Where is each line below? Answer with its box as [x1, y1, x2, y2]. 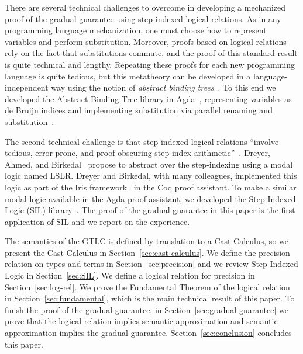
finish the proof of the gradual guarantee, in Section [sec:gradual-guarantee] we [5, 303, 288, 315]
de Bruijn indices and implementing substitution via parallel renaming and [5, 104, 273, 116]
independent [5, 81, 49, 93]
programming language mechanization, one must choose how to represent [5, 24, 267, 36]
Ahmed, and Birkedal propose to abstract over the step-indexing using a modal [5, 158, 293, 170]
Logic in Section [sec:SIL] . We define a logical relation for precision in [5, 269, 255, 282]
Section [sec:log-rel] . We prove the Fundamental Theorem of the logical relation [5, 280, 290, 293]
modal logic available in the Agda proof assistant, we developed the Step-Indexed [5, 192, 296, 204]
